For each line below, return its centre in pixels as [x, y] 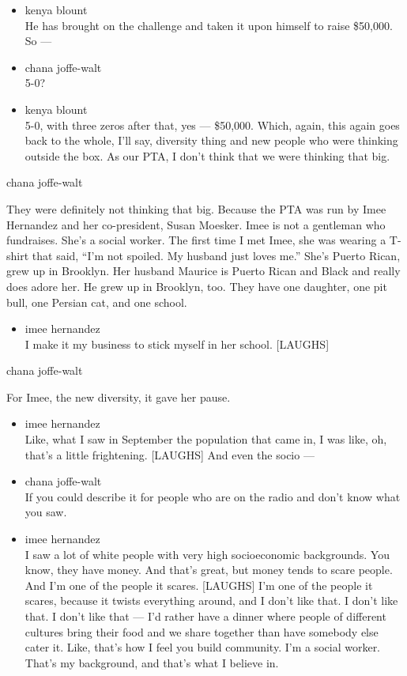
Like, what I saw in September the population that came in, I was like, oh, [206, 439]
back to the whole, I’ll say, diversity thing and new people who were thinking [211, 140]
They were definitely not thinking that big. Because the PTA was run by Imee [196, 208]
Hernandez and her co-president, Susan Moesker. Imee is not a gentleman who [196, 224]
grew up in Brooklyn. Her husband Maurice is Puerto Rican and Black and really [203, 271]
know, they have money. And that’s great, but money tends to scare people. [209, 570]
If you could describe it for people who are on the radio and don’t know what [213, 496]
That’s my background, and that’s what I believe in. [152, 662]
